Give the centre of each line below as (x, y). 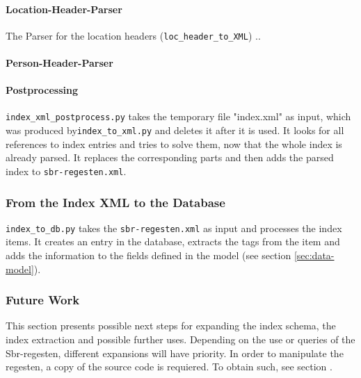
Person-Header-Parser (59, 63)
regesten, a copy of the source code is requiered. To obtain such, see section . (169, 367)
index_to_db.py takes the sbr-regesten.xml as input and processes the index (174, 228)
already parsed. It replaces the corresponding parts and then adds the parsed (170, 157)
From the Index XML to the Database (115, 202)
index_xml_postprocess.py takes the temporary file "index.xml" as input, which (178, 116)
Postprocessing (42, 90)
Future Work (43, 300)
